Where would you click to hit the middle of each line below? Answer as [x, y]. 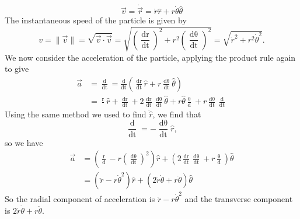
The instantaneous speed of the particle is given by [96, 20]
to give [17, 69]
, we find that [177, 114]
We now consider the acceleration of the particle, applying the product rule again [150, 57]
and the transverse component [239, 198]
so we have [24, 142]
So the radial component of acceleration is [80, 198]
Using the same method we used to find [76, 114]
